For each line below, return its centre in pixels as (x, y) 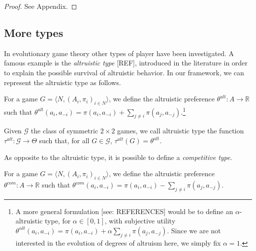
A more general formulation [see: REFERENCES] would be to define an (124, 211)
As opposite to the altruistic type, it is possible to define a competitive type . (118, 157)
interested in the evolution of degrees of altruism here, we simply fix (118, 242)
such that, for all (64, 141)
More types (34, 32)
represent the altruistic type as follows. (63, 82)
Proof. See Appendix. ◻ (41, 6)
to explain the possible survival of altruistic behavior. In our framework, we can (124, 72)
